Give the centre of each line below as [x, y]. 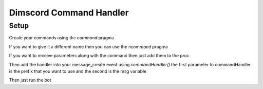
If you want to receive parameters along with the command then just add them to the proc [99, 56]
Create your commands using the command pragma [61, 38]
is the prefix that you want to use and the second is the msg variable [78, 71]
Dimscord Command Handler [69, 13]
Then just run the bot [30, 80]
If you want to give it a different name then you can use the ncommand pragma [88, 46]
